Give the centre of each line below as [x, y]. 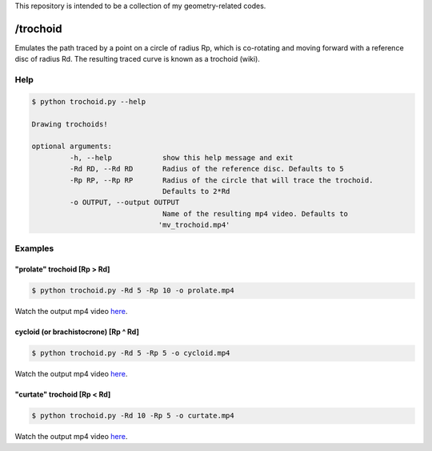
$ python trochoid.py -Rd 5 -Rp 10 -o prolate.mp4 [133, 291]
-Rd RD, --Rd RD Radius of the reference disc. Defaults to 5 [206, 169]
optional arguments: [72, 147]
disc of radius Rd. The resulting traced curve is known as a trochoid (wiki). [137, 59]
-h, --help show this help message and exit [181, 157]
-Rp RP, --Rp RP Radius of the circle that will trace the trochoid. [221, 180]
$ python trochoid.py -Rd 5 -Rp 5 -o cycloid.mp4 [131, 353]
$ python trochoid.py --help [89, 101]
